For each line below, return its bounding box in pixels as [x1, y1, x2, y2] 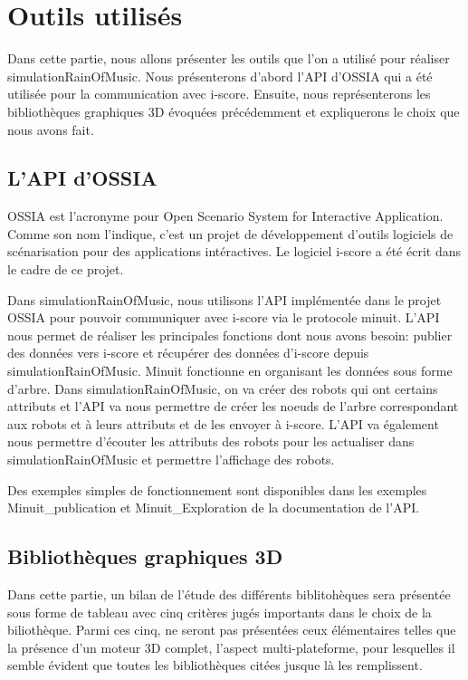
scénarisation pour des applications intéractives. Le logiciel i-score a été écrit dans [7, 242, 461, 261]
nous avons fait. [7, 120, 94, 139]
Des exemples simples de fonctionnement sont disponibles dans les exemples [7, 480, 427, 499]
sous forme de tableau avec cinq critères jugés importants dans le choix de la [7, 602, 432, 621]
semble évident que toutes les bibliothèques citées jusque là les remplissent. [7, 656, 423, 675]
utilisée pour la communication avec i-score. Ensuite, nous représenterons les [7, 84, 431, 103]
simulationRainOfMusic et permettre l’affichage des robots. [7, 450, 335, 469]
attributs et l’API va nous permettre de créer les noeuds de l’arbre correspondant [7, 397, 459, 416]
